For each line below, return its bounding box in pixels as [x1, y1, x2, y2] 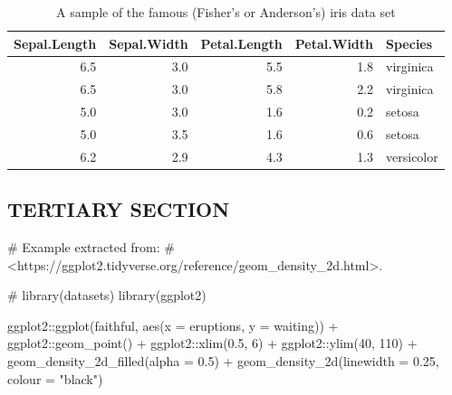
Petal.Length [200, 33, 283, 52]
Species [386, 33, 433, 52]
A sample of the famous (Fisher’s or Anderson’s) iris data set [56, 3, 396, 21]
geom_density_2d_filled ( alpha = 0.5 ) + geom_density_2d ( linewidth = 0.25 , [7, 352, 439, 371]
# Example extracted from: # [7, 238, 176, 257]
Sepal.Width [109, 33, 188, 52]
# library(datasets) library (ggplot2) [7, 286, 207, 305]
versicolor [386, 146, 438, 165]
